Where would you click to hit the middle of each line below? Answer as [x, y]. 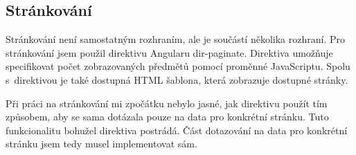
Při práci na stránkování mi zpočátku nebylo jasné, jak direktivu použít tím [167, 103]
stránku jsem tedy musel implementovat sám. [101, 144]
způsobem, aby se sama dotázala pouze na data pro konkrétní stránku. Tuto [167, 117]
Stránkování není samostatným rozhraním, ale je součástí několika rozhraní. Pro [175, 39]
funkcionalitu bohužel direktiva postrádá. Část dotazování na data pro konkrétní [177, 130]
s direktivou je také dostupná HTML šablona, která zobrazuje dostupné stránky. [177, 79]
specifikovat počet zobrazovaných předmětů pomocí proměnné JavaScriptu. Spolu [178, 66]
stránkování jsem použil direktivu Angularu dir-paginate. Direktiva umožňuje [169, 52]
